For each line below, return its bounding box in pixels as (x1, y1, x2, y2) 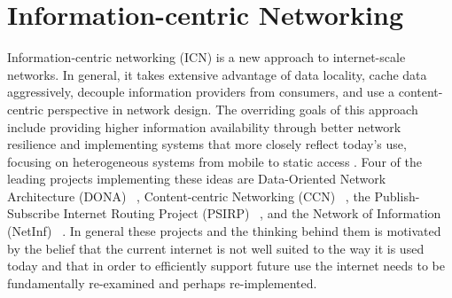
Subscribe (7, 204, 59, 223)
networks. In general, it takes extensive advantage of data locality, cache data (7, 65, 427, 83)
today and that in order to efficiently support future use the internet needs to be (7, 256, 445, 275)
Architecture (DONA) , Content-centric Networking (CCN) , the (7, 186, 370, 205)
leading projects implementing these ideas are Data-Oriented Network (7, 169, 386, 188)
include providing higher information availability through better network (7, 117, 401, 136)
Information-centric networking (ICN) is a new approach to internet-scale (7, 48, 406, 67)
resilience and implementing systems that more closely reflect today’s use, (7, 135, 407, 153)
